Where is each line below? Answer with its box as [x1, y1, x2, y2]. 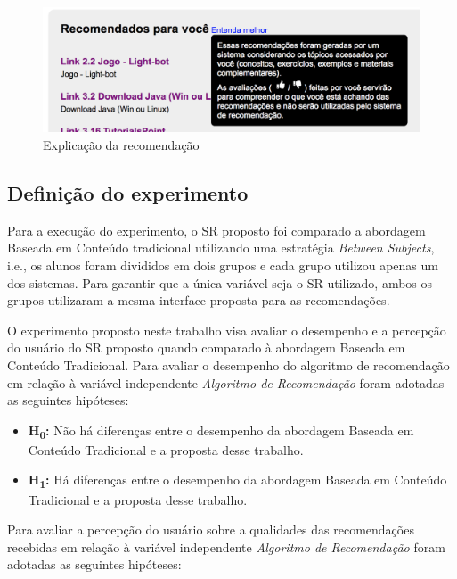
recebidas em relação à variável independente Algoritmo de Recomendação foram [7, 537, 445, 556]
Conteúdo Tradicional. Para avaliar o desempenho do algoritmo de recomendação [7, 355, 450, 374]
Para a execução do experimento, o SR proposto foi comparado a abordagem [7, 220, 426, 239]
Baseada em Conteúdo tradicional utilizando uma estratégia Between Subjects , [7, 238, 435, 257]
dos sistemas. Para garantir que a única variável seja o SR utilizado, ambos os [7, 273, 433, 292]
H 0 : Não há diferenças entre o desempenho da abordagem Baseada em [28, 420, 414, 442]
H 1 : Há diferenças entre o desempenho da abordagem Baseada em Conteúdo [28, 470, 447, 492]
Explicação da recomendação [43, 135, 200, 153]
